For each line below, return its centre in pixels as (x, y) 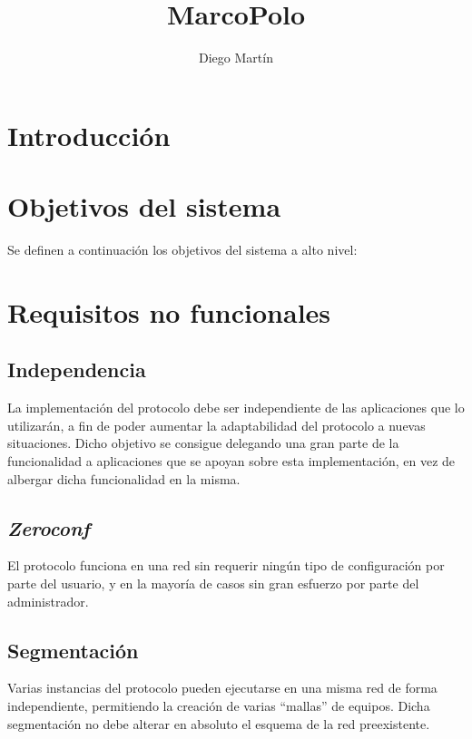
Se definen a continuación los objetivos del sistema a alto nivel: (182, 250)
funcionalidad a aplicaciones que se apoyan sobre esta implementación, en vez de (231, 460)
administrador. (48, 601)
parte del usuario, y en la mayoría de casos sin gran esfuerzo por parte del (213, 583)
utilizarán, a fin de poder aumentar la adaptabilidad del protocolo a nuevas (216, 425)
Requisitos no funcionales (169, 311)
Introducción (89, 135)
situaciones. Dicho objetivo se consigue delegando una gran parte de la (203, 443)
